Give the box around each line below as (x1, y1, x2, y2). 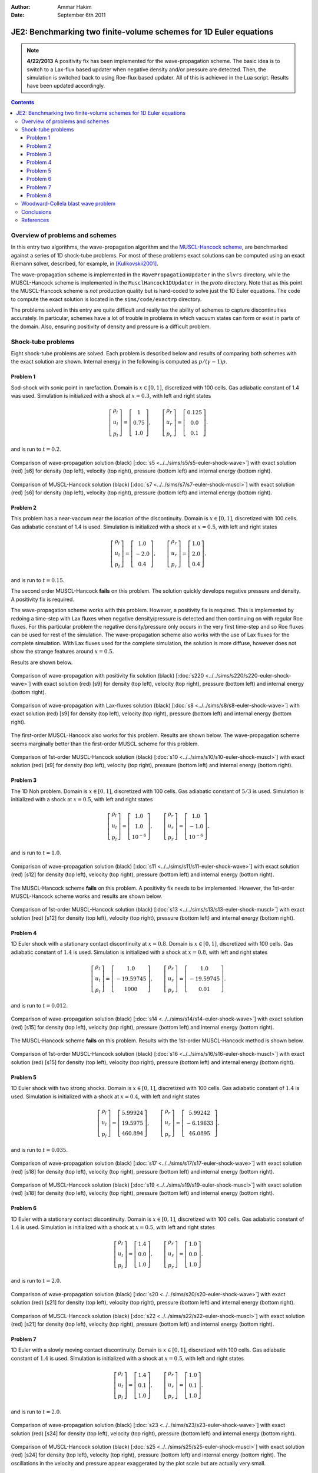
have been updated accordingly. (26, 82, 105, 90)
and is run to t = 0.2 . (11, 445, 61, 453)
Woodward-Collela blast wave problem (21, 200, 116, 207)
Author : (11, 4, 31, 10)
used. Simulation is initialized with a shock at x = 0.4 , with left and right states (11, 1093, 200, 1100)
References (21, 217, 49, 224)
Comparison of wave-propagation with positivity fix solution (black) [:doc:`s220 (11, 672, 204, 679)
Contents (11, 98, 35, 105)
